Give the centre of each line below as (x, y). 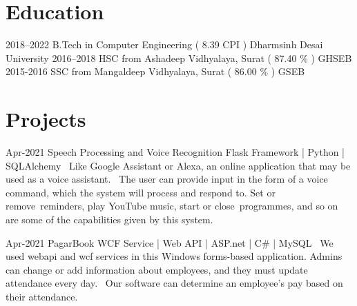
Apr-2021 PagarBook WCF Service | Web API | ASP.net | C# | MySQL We (170, 242)
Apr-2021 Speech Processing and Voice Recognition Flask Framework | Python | (175, 152)
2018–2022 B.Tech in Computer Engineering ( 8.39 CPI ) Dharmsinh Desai (164, 44)
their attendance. (42, 296)
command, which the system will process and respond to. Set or (141, 192)
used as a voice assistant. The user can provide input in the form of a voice (167, 179)
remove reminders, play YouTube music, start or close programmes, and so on (172, 206)
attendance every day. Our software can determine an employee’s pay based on (174, 283)
